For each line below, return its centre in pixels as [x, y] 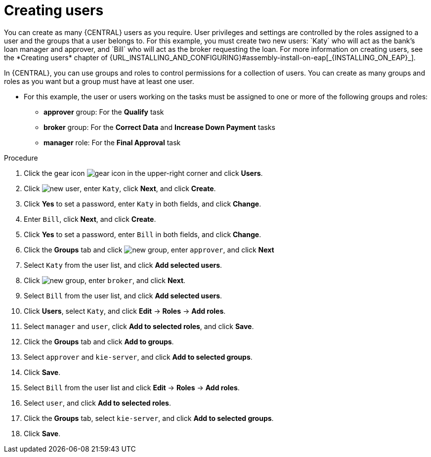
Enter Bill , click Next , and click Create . [90, 219]
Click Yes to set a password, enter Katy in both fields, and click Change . [143, 204]
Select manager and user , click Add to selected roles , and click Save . [139, 326]
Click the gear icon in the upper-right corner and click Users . [143, 173]
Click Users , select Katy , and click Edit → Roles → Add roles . [125, 311]
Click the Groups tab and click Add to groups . [99, 341]
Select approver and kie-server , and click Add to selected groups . [138, 357]
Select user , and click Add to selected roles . [97, 403]
